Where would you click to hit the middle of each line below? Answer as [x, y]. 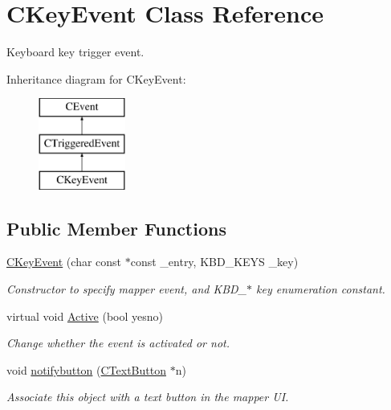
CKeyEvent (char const [64, 262]
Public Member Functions [116, 228]
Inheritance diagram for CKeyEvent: [96, 78]
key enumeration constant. [321, 289]
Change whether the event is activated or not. [118, 343]
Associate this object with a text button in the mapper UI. [148, 397]
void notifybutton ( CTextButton [86, 369]
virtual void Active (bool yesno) [85, 316]
